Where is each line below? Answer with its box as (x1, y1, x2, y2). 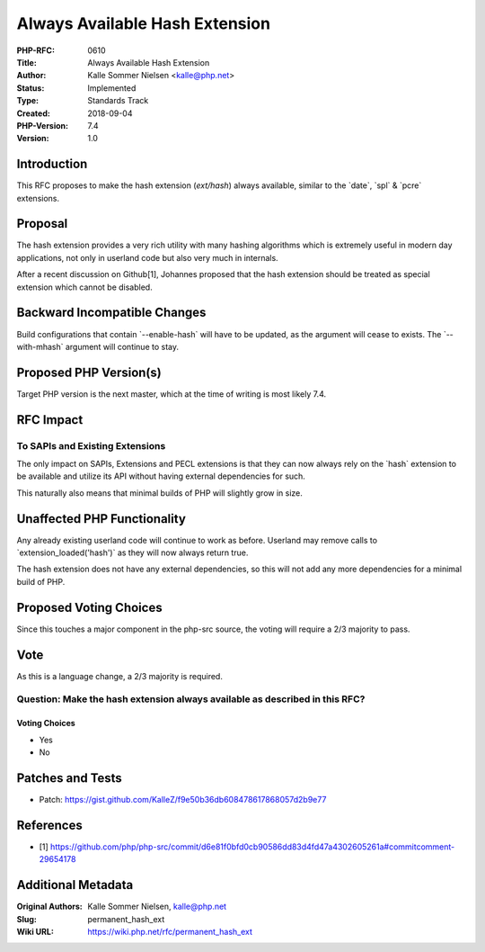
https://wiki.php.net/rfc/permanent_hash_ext (87, 926, 253, 937)
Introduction (16, 157, 88, 172)
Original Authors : (16, 901, 83, 912)
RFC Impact (16, 412, 84, 427)
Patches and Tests (16, 770, 123, 786)
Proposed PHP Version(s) (16, 364, 162, 380)
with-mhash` (16, 341, 64, 352)
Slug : (16, 913, 38, 924)
